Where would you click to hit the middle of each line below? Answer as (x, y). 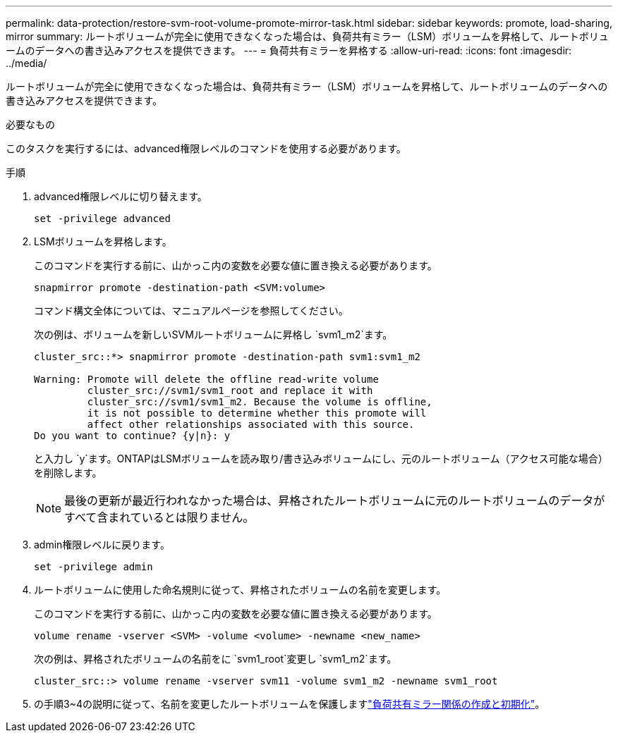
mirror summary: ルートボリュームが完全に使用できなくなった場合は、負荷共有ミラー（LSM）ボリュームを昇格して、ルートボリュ (307, 36)
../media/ (26, 63)
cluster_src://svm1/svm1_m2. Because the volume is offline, (260, 402)
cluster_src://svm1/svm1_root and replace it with (230, 390)
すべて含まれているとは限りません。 (159, 517)
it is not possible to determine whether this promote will (257, 413)
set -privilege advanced (102, 219)
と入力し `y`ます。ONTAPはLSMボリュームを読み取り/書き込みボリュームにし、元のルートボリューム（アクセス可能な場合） (321, 459)
